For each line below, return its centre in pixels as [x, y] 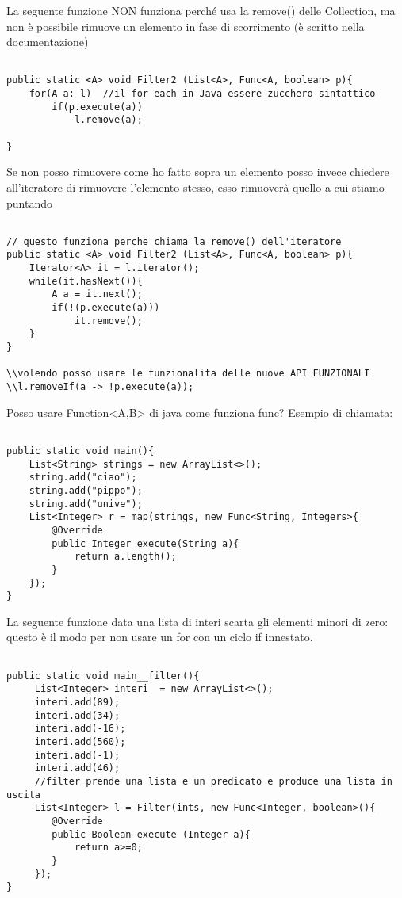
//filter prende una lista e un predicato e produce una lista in [213, 781]
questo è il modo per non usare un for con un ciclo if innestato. [160, 637]
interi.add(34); [77, 715]
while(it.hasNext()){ [86, 281]
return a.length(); [125, 557]
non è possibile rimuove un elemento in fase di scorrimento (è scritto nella [186, 26]
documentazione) [48, 42]
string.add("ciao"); [83, 478]
